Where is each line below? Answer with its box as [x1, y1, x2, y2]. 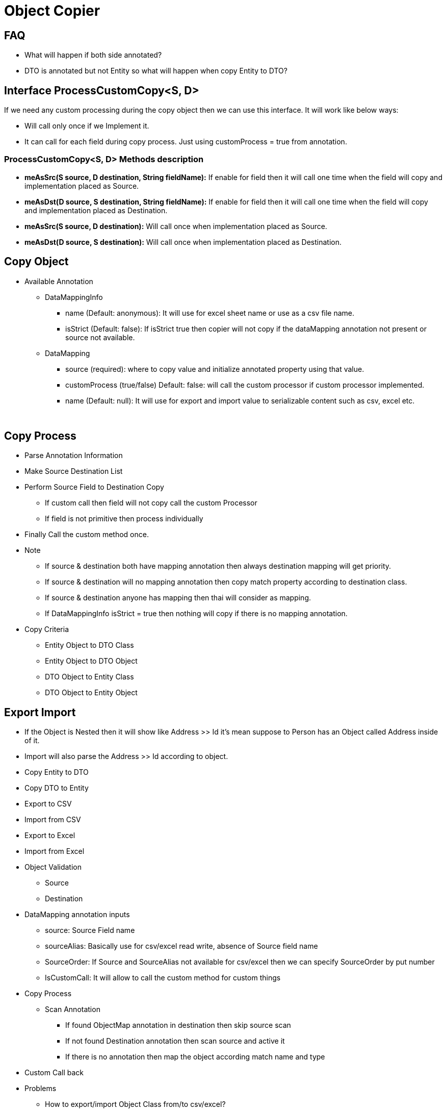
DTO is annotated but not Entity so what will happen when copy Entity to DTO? [24, 66, 287, 75]
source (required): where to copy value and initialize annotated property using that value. [65, 364, 364, 373]
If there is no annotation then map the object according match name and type [65, 1052, 325, 1062]
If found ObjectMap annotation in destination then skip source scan [65, 1021, 291, 1030]
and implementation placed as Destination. [24, 206, 168, 215]
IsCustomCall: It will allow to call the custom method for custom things [45, 973, 281, 982]
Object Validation [24, 863, 82, 872]
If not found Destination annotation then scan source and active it [65, 1037, 285, 1046]
